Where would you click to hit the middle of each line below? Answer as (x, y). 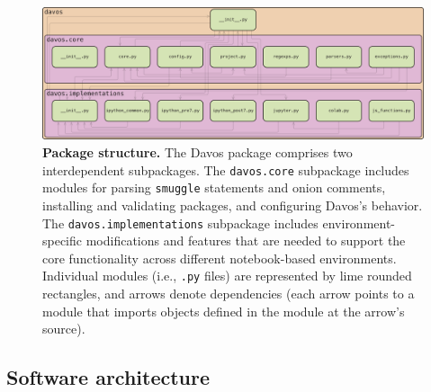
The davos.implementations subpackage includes (180, 223)
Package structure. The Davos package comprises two (198, 152)
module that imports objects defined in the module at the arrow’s (224, 311)
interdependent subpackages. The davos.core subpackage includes (226, 169)
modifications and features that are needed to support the (246, 241)
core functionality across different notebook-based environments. (220, 258)
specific (63, 241)
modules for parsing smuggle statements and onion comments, (214, 187)
